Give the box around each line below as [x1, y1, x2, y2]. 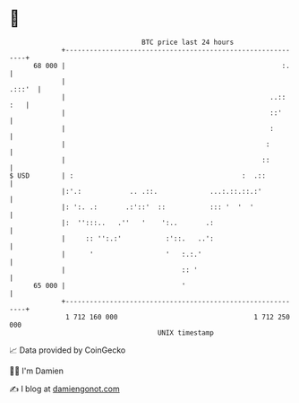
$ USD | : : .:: [9, 171, 267, 180]
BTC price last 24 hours [141, 38, 235, 47]
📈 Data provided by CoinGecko [9, 345, 126, 355]
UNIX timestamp [157, 328, 215, 337]
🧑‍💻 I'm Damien [9, 365, 64, 376]
